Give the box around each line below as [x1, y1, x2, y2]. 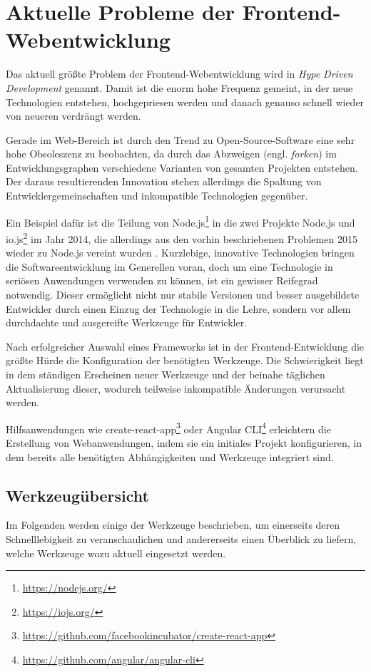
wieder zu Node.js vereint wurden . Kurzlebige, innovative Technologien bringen [6, 245, 355, 260]
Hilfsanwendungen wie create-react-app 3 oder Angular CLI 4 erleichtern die [6, 419, 331, 436]
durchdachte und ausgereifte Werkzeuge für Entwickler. [6, 315, 248, 330]
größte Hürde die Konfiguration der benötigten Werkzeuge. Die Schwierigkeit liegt [6, 353, 364, 368]
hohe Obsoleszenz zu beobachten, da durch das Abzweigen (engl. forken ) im [6, 146, 337, 161]
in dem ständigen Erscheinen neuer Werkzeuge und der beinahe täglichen [6, 366, 325, 381]
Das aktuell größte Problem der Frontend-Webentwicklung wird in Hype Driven [6, 66, 353, 81]
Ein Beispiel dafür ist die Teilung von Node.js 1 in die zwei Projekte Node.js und [6, 212, 355, 229]
